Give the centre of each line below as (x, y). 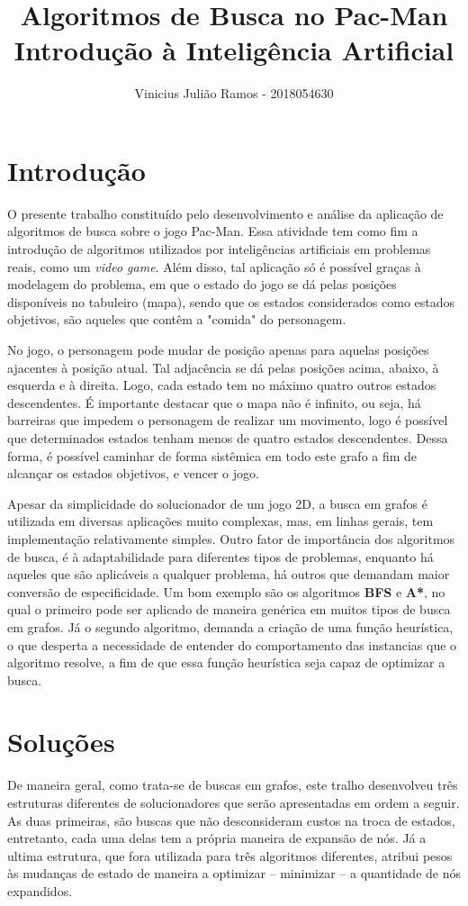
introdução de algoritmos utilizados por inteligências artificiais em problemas (219, 249)
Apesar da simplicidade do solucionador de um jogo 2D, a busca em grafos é (217, 503)
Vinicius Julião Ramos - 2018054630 (234, 93)
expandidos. (40, 890)
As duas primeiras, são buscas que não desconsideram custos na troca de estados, (231, 820)
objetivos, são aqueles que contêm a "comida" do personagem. (177, 319)
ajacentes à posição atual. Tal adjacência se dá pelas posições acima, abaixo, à (223, 367)
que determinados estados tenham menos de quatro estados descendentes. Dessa (228, 437)
